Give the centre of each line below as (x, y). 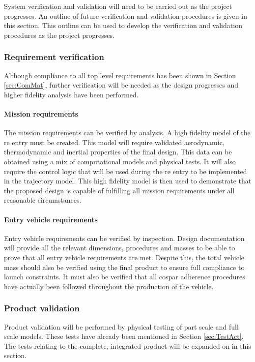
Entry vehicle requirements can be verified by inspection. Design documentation (124, 238)
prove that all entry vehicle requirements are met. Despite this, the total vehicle (124, 257)
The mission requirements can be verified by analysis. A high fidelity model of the (127, 133)
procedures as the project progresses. (59, 35)
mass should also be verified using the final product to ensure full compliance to (124, 267)
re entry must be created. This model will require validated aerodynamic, (114, 142)
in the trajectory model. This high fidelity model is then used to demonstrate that (128, 181)
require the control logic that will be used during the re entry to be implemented (126, 171)
